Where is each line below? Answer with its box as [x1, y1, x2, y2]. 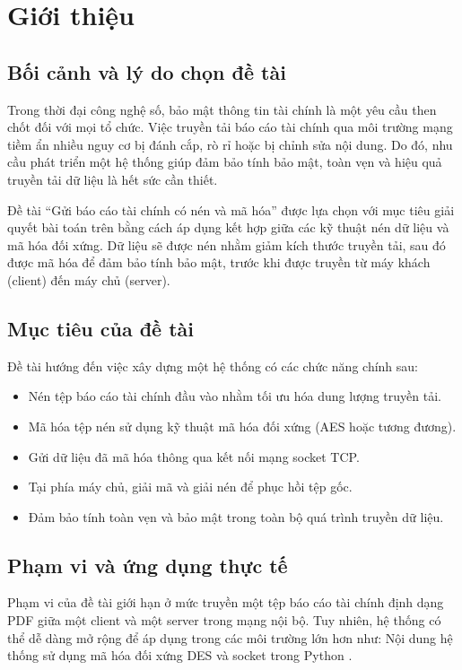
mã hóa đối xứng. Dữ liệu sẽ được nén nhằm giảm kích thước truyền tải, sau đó [7, 235, 446, 254]
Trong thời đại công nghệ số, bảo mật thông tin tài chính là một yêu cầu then [7, 100, 437, 118]
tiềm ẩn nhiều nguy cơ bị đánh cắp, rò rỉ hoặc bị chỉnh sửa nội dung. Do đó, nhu [7, 135, 453, 153]
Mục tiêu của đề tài [7, 314, 195, 342]
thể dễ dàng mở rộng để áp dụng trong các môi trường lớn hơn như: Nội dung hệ [7, 628, 453, 647]
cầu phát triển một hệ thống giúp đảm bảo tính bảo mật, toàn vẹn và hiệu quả [7, 152, 442, 171]
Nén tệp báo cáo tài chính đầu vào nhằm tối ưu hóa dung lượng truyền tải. [28, 387, 441, 405]
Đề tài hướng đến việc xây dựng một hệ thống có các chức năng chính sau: [7, 356, 418, 375]
